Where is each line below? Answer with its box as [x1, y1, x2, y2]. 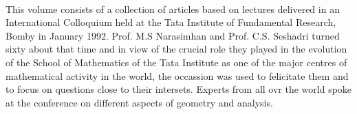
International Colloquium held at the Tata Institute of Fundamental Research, [6, 15, 336, 29]
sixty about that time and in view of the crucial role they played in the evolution [6, 42, 347, 56]
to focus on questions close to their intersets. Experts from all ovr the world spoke [6, 82, 352, 96]
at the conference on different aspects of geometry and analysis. [6, 95, 273, 109]
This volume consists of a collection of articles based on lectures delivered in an [6, 1, 340, 16]
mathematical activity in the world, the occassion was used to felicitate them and [6, 68, 349, 83]
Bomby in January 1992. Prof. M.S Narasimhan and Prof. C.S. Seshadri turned [6, 28, 340, 42]
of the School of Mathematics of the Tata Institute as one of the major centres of [6, 55, 347, 69]
